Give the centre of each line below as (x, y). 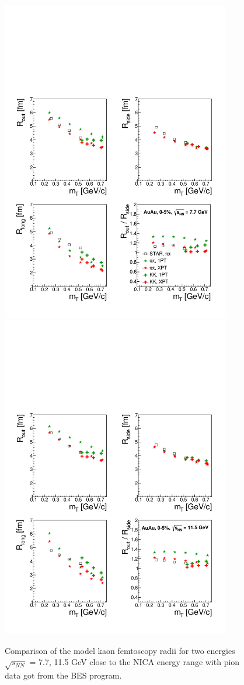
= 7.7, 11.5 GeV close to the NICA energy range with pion (135, 662)
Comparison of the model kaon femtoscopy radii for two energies (120, 650)
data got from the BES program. (63, 675)
